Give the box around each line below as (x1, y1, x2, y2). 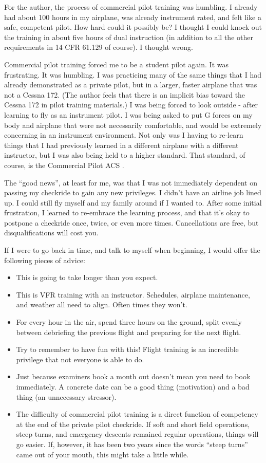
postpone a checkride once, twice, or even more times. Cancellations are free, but (4, 217, 259, 228)
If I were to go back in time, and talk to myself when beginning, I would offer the (4, 245, 260, 255)
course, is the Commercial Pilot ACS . (4, 159, 124, 170)
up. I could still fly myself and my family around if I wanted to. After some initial (4, 197, 262, 208)
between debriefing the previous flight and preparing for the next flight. (16, 326, 241, 337)
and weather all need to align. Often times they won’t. (16, 299, 187, 310)
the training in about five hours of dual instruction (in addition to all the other (4, 31, 253, 42)
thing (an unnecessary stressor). (16, 391, 117, 402)
